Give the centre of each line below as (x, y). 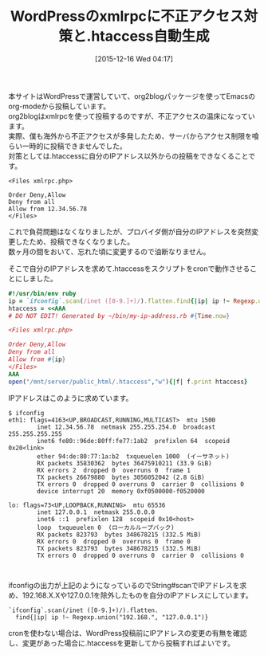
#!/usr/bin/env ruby (43, 293)
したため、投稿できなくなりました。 (74, 241)
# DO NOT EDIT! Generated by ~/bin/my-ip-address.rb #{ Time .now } (119, 316)
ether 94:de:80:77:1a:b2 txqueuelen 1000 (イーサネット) (133, 456)
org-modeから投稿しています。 (59, 106)
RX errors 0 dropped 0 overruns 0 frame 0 (114, 541)
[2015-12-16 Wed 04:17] (134, 59)
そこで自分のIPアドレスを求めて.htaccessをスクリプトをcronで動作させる (129, 269)
